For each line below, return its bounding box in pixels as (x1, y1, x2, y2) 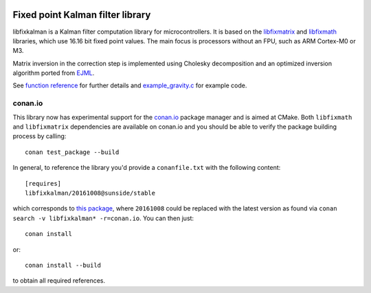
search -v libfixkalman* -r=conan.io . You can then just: (12, 214, 194, 222)
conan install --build (25, 261, 102, 269)
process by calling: (12, 132, 67, 140)
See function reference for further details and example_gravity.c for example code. (12, 81, 247, 89)
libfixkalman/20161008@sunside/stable (25, 189, 156, 197)
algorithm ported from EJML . (12, 69, 95, 77)
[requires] (25, 180, 62, 187)
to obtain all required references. (12, 276, 106, 285)
